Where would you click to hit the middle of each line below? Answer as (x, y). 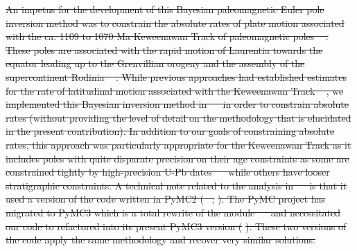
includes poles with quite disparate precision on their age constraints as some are (177, 158)
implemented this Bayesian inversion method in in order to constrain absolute (177, 104)
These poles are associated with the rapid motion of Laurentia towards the (164, 49)
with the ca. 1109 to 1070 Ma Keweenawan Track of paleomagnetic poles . (167, 36)
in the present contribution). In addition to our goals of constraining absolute (170, 131)
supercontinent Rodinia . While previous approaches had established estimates (176, 76)
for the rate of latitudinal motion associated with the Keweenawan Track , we (175, 90)
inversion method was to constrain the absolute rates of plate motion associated (175, 22)
